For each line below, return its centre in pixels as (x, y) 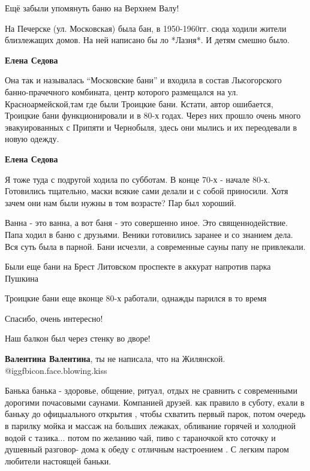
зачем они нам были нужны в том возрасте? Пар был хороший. (121, 202)
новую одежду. (32, 139)
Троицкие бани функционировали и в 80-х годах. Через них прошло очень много (153, 115)
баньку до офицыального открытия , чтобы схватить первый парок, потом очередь (155, 414)
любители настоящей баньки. (58, 461)
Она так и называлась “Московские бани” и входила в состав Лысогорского (143, 80)
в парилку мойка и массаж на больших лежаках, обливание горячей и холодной (150, 426)
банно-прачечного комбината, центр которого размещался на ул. (122, 91)
